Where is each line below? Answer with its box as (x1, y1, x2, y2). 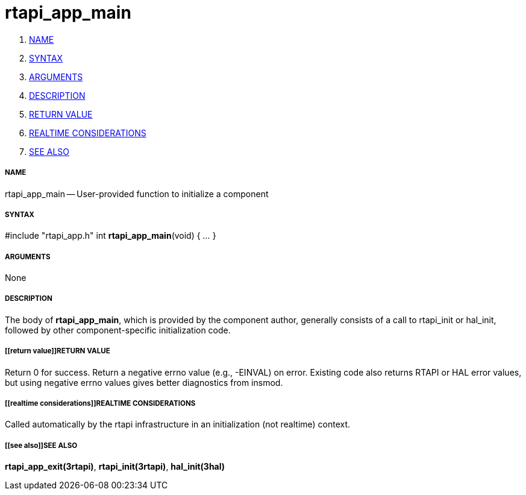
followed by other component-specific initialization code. (5, 324, 231, 335)
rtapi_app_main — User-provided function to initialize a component (5, 188, 269, 199)
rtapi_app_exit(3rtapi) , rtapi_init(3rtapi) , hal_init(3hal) (5, 461, 225, 472)
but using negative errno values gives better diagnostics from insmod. (5, 377, 283, 388)
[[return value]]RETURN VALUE (5, 347, 110, 356)
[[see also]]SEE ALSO (5, 441, 78, 450)
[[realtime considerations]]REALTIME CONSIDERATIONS (5, 399, 196, 408)
